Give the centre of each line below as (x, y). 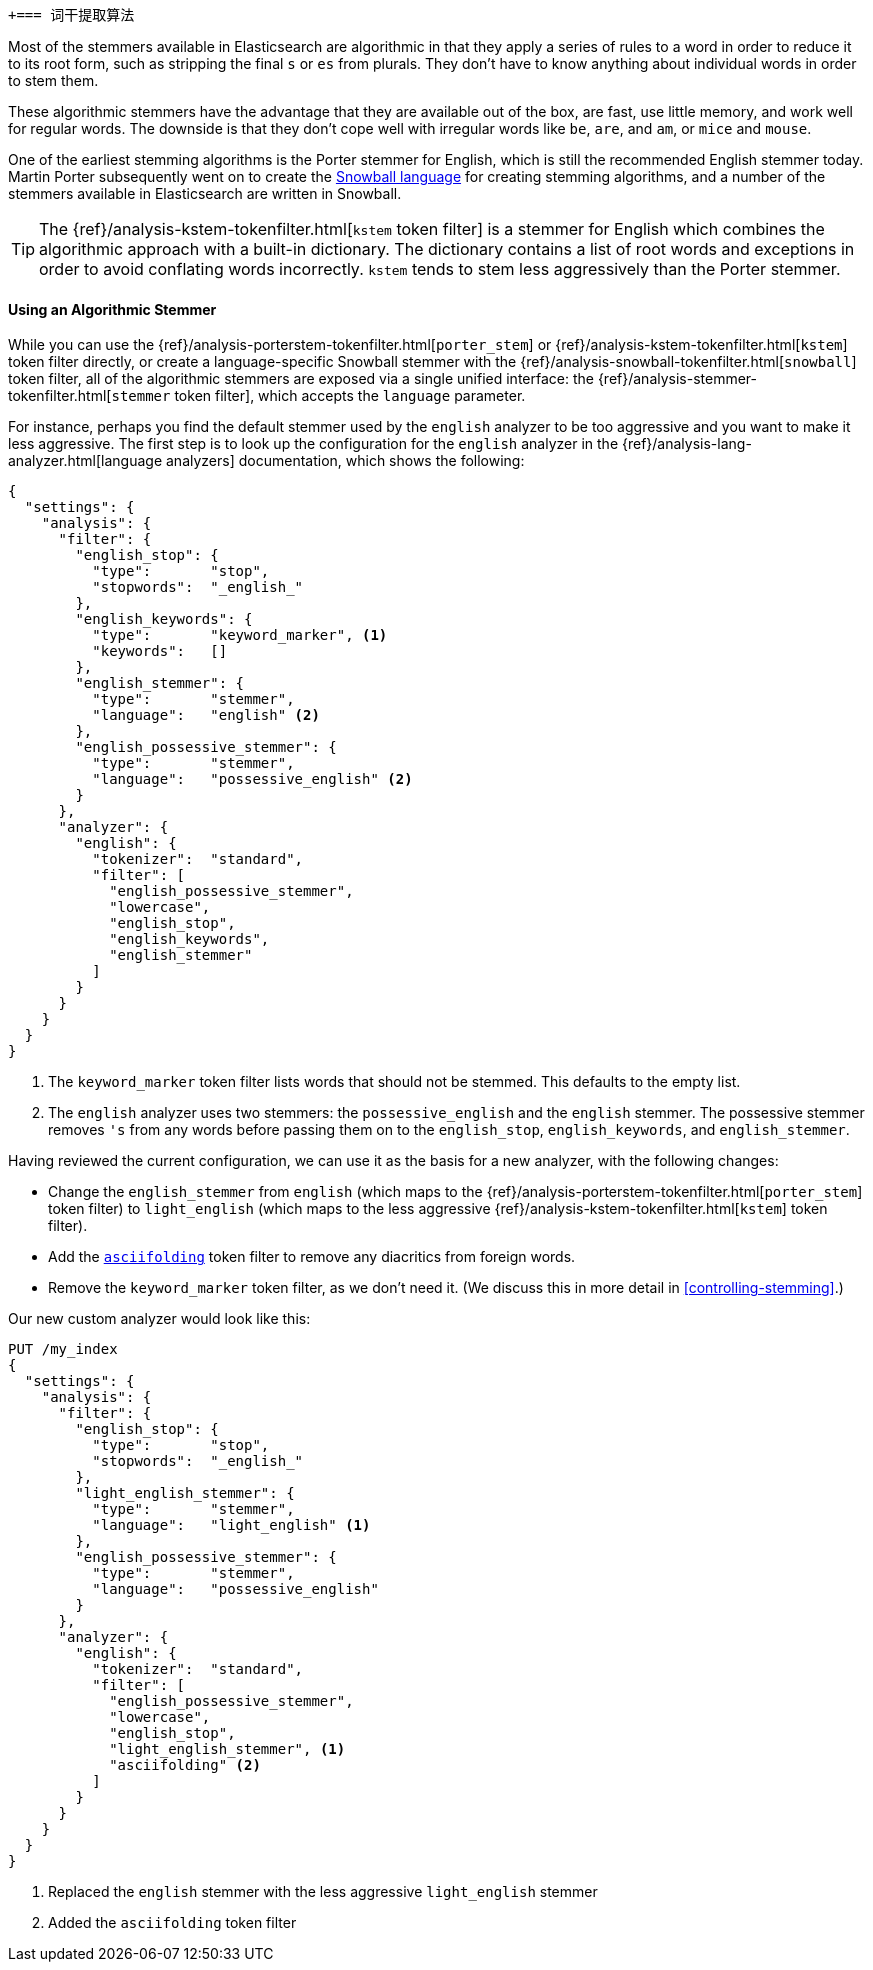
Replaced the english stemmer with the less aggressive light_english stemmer (323, 1892)
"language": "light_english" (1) (231, 1525)
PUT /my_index (63, 1349)
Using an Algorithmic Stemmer (112, 309)
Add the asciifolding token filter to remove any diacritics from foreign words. (312, 1257)
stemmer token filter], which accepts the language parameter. (318, 396)
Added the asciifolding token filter (172, 1923)
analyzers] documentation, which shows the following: (345, 461)
